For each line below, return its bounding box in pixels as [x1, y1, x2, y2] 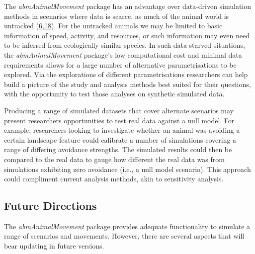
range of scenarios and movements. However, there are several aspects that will [4, 231, 245, 241]
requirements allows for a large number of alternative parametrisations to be [4, 59, 237, 70]
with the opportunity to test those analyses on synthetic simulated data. [4, 88, 225, 99]
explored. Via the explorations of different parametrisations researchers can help [4, 69, 248, 80]
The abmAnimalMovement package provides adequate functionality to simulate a [4, 221, 251, 231]
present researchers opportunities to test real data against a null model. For [4, 115, 235, 125]
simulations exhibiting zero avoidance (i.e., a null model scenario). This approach [4, 164, 251, 174]
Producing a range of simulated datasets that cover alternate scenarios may [4, 105, 234, 115]
